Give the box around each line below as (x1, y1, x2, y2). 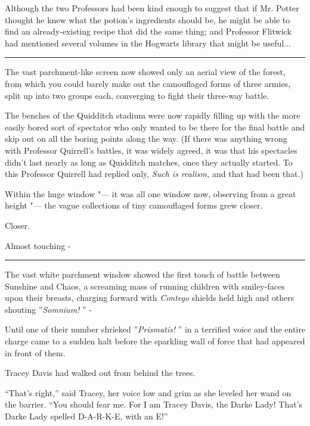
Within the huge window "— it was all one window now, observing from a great (5, 187, 296, 200)
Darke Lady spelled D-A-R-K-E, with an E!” (5, 410, 168, 422)
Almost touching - (5, 239, 71, 251)
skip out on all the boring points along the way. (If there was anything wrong (5, 132, 287, 145)
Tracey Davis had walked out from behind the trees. (5, 366, 196, 379)
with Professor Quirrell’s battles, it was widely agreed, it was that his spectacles (5, 144, 297, 156)
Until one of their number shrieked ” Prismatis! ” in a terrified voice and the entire (5, 323, 305, 335)
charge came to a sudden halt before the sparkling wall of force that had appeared (5, 335, 305, 347)
